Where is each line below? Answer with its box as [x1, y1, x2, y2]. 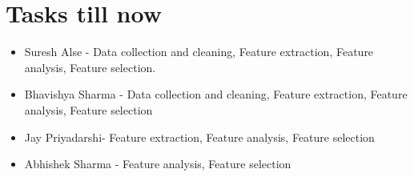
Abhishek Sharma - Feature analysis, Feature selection [24, 155, 291, 172]
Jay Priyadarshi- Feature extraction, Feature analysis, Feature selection [24, 128, 375, 145]
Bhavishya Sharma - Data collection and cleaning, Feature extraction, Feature [24, 86, 408, 103]
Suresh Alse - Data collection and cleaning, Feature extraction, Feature [24, 43, 374, 60]
